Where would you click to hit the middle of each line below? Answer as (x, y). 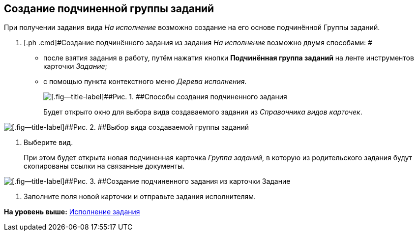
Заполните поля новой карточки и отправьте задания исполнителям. (140, 197)
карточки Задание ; (75, 66)
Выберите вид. (48, 143)
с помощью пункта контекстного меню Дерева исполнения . (145, 82)
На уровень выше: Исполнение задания (72, 212)
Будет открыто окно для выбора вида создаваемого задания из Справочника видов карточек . (203, 112)
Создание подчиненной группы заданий (109, 9)
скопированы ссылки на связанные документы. (104, 166)
